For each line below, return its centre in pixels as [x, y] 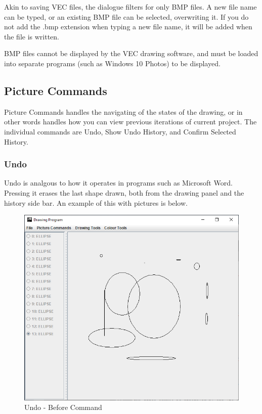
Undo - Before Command [63, 407]
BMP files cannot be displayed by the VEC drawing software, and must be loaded [131, 53]
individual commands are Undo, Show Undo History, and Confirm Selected [120, 131]
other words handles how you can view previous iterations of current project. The [130, 122]
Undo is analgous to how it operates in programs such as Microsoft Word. [118, 183]
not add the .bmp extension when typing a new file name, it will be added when [128, 27]
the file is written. [32, 36]
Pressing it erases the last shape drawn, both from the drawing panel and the [124, 192]
